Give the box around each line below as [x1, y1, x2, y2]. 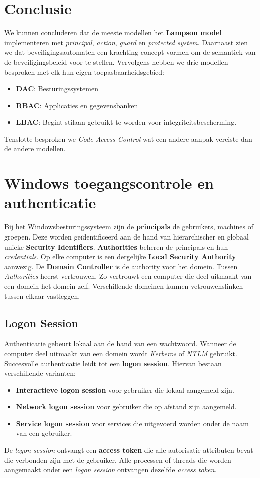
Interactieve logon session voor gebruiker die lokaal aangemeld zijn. [16, 384, 234, 395]
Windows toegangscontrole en [4, 173, 214, 193]
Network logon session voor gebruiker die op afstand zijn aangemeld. [16, 401, 237, 412]
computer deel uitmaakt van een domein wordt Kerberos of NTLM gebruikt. [4, 348, 237, 358]
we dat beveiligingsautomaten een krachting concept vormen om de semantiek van [4, 47, 256, 57]
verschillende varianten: [4, 368, 76, 378]
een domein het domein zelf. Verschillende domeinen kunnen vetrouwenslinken [4, 280, 243, 291]
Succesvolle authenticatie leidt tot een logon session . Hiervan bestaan [4, 358, 222, 368]
